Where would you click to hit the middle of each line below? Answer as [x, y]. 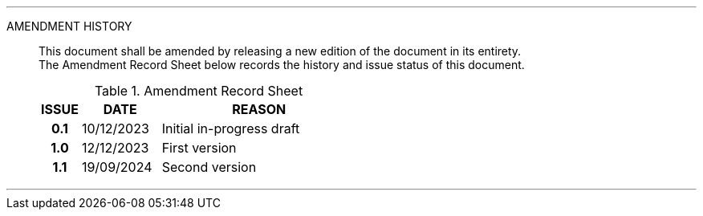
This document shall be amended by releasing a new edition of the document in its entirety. [280, 51]
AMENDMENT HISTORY [69, 26]
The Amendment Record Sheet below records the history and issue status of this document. [282, 65]
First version [199, 148]
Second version [209, 167]
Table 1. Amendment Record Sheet [199, 91]
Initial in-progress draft [231, 128]
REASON [259, 109]
